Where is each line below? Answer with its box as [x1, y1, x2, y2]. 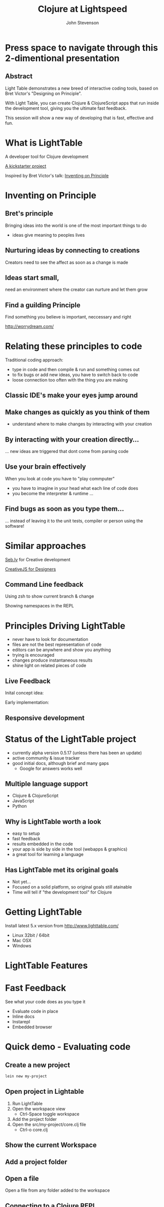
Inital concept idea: [5, 690, 44, 696]
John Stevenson [66, 20, 99, 26]
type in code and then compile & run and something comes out [12, 367, 140, 373]
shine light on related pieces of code [12, 663, 86, 668]
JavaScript [12, 798, 34, 804]
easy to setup [12, 830, 40, 836]
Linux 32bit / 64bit [12, 932, 50, 938]
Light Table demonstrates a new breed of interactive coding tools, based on [5, 85, 159, 91]
